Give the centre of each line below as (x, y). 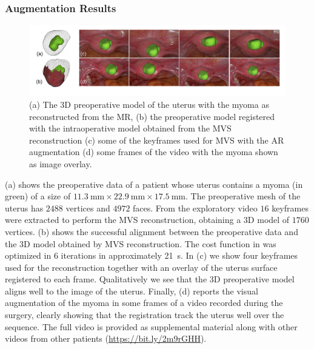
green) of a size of (38, 196)
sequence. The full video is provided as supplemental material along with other (151, 326)
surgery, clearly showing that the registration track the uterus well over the (145, 315)
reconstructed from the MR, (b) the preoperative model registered (152, 116)
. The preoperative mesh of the (243, 196)
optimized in (28, 255)
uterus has (24, 208)
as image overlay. (61, 163)
